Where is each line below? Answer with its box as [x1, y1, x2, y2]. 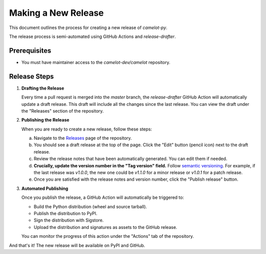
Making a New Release [9, 7, 104, 18]
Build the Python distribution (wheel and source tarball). [33, 203, 147, 209]
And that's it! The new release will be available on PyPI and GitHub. [9, 242, 145, 248]
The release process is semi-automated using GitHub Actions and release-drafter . [9, 33, 176, 39]
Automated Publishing [21, 185, 68, 191]
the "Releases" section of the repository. [21, 108, 104, 114]
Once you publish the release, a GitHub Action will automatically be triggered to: [21, 194, 184, 200]
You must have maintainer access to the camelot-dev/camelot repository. [21, 59, 170, 65]
